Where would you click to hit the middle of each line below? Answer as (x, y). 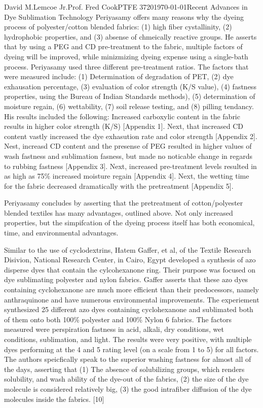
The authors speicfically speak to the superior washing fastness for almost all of (128, 359)
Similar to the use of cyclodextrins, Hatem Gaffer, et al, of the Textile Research (128, 249)
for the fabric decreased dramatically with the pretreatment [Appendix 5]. (119, 185)
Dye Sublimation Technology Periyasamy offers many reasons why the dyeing (124, 16)
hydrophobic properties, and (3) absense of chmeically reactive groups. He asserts (130, 36)
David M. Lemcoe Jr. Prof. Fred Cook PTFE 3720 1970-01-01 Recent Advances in (126, 7)
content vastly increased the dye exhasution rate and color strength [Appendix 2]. (131, 136)
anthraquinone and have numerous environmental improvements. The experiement (132, 299)
